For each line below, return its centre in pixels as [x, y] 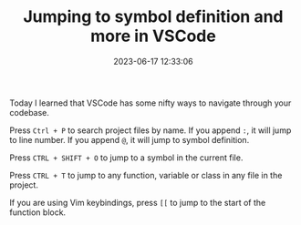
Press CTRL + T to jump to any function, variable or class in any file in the [146, 175]
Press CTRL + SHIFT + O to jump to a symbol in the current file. [126, 158]
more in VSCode [153, 36]
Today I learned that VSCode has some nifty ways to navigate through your [150, 103]
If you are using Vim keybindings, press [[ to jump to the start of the [138, 202]
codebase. [30, 112]
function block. [38, 212]
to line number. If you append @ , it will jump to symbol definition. [130, 139]
